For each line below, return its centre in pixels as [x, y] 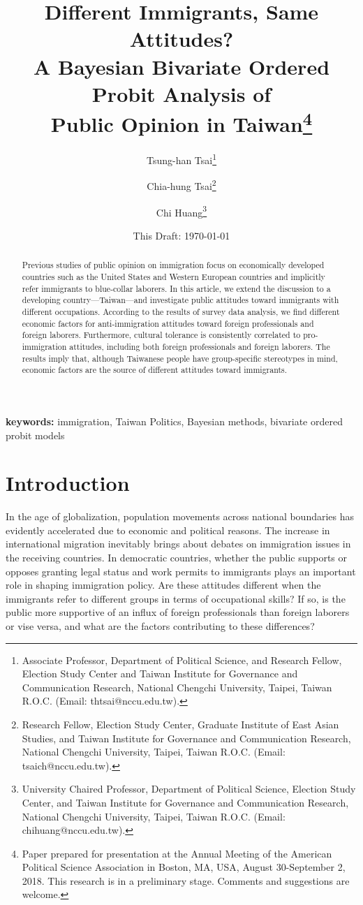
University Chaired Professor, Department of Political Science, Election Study [189, 789]
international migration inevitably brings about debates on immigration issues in [178, 544]
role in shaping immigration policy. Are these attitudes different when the [163, 585]
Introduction [68, 483]
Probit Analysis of [181, 93]
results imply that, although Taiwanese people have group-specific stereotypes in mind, [180, 358]
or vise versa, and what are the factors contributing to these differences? [160, 625]
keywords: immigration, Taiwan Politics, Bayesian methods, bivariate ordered [174, 421]
